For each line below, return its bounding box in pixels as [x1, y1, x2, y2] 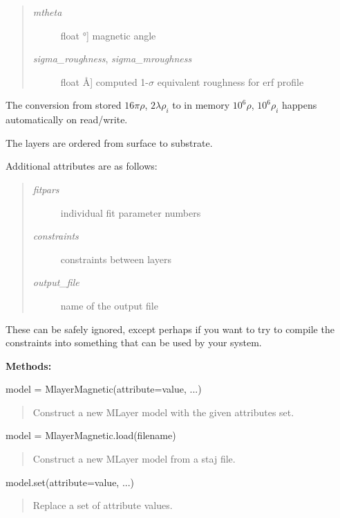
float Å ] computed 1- [60, 74, 149, 89]
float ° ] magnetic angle [60, 28, 156, 42]
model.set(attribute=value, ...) [6, 474, 135, 489]
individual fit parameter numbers [60, 205, 201, 220]
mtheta [32, 5, 62, 19]
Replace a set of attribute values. [32, 498, 173, 512]
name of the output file [60, 298, 158, 312]
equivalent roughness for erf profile [157, 74, 304, 89]
